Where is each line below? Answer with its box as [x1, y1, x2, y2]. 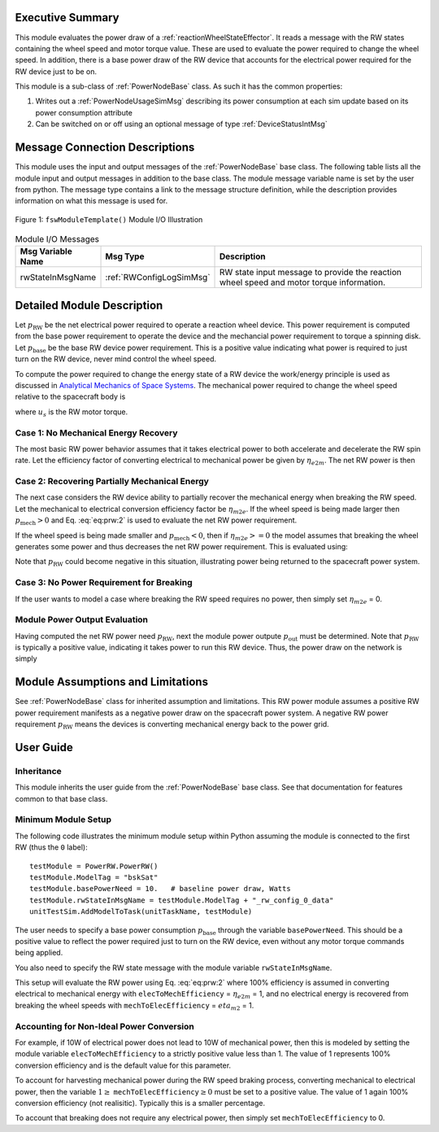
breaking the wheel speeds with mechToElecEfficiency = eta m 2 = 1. [15, 1000, 254, 1012]
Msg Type [105, 251, 145, 262]
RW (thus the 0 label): [15, 842, 89, 852]
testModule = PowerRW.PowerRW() [29, 861, 159, 871]
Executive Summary [15, 11, 120, 24]
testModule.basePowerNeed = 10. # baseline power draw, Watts [29, 884, 292, 894]
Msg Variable [20, 246, 72, 257]
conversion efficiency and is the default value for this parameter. [15, 1060, 232, 1070]
